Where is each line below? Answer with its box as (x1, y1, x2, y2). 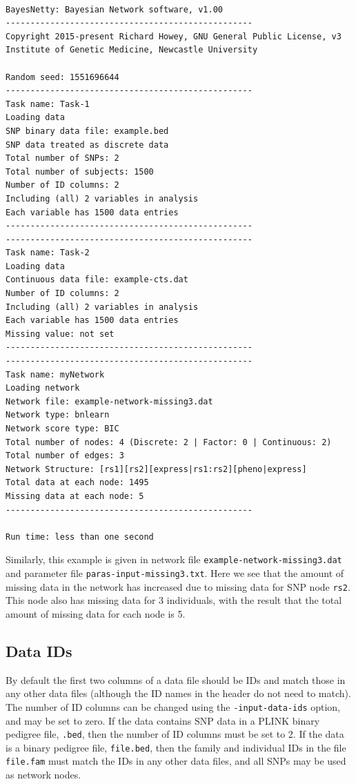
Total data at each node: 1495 (6, 478, 149, 488)
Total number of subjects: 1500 (6, 166, 154, 177)
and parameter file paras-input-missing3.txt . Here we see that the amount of (6, 566, 344, 580)
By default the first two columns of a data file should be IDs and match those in (6, 672, 346, 687)
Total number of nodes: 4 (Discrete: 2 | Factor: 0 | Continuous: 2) (6, 437, 332, 447)
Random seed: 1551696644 (6, 72, 119, 82)
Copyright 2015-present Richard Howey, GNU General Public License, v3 (6, 31, 342, 41)
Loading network (6, 383, 80, 393)
